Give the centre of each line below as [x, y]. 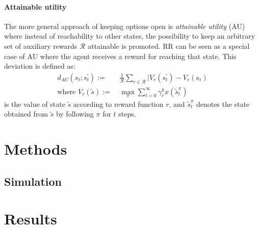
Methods [36, 149]
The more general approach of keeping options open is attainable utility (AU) [125, 26]
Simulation [33, 181]
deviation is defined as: [40, 66]
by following [75, 114]
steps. [127, 114]
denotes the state [223, 104]
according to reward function [118, 104]
